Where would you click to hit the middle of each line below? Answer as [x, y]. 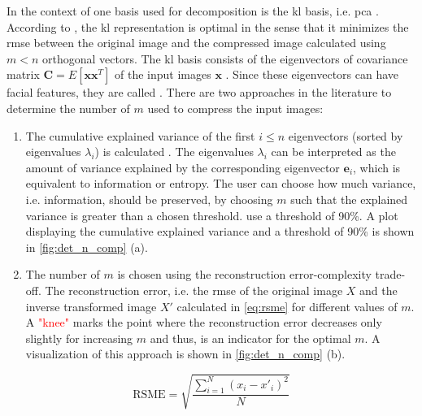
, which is [377, 167]
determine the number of [68, 108]
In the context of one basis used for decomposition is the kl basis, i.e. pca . [193, 11]
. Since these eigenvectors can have [312, 74]
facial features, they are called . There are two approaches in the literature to [199, 92]
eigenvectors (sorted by [346, 135]
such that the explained [349, 199]
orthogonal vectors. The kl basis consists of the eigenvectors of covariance [225, 58]
